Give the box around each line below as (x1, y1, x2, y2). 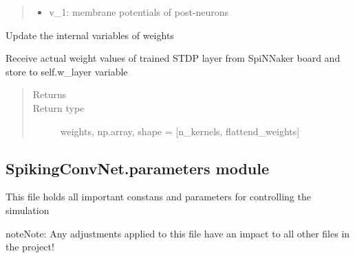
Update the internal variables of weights (6, 27, 174, 42)
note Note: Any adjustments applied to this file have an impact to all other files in (6, 226, 350, 240)
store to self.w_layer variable (6, 64, 128, 78)
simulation (6, 202, 50, 217)
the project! (6, 239, 54, 254)
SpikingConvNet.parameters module (6, 157, 270, 178)
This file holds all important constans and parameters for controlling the (6, 189, 311, 204)
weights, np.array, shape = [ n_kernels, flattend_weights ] (60, 124, 300, 138)
